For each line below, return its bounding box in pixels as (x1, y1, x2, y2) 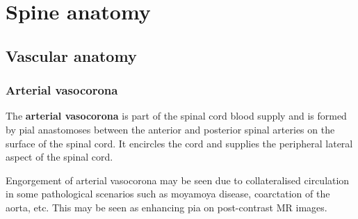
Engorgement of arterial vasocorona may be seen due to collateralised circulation (6, 172, 350, 187)
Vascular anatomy (6, 44, 137, 66)
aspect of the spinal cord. (6, 149, 113, 164)
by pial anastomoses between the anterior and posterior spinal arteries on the (6, 122, 335, 136)
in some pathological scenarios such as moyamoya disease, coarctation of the (6, 186, 330, 201)
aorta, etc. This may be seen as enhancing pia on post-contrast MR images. (6, 200, 327, 214)
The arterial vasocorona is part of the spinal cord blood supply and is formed (6, 108, 347, 123)
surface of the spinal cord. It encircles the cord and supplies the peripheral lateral (6, 136, 353, 150)
